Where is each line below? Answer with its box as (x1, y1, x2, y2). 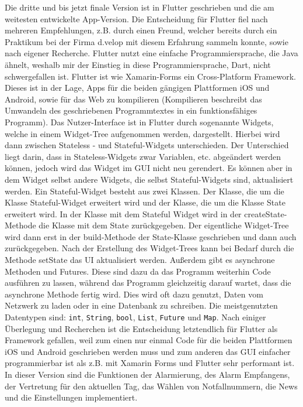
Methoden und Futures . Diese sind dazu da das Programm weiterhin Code (5, 265, 271, 277)
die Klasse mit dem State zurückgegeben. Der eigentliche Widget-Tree (39, 219, 289, 231)
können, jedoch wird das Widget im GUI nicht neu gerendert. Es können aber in (5, 162, 292, 174)
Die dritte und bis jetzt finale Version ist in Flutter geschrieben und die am (5, 1, 274, 13)
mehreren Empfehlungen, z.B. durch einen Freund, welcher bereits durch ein (5, 24, 277, 36)
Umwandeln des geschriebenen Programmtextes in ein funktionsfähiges (5, 104, 257, 117)
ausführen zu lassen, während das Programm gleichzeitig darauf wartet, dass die (5, 276, 291, 289)
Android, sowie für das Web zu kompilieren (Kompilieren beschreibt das (5, 93, 262, 105)
